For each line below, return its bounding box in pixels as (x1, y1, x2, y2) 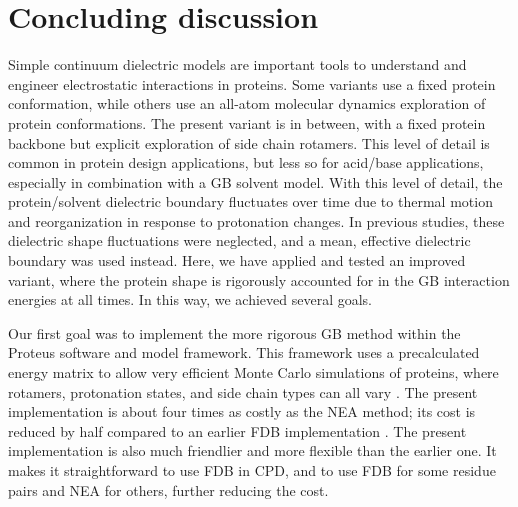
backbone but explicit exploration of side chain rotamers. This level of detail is (8, 132, 490, 153)
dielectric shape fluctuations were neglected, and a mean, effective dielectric (8, 230, 471, 251)
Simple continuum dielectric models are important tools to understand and (8, 54, 467, 75)
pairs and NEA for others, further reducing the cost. (8, 479, 329, 500)
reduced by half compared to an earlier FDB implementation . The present (8, 420, 467, 441)
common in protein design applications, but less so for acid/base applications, (8, 152, 484, 173)
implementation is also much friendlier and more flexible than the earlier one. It (8, 440, 497, 461)
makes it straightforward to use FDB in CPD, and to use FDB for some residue (8, 460, 496, 480)
